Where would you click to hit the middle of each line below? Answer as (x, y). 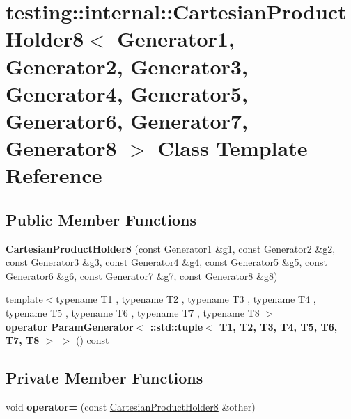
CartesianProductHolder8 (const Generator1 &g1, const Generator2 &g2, (171, 248)
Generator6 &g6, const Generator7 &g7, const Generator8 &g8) (142, 275)
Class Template (233, 148)
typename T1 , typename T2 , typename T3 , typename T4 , (186, 299)
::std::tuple (177, 326)
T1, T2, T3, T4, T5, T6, (279, 326)
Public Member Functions (101, 219)
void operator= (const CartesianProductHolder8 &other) (131, 407)
